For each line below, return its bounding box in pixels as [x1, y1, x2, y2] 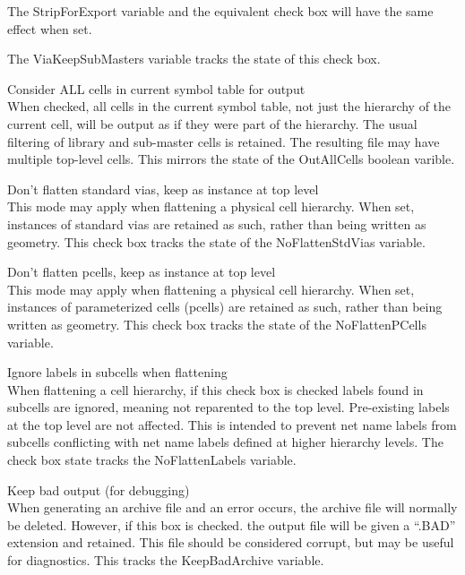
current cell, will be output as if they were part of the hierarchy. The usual [7, 114, 418, 133]
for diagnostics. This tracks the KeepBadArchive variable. [7, 551, 324, 570]
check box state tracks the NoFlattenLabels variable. [7, 451, 297, 469]
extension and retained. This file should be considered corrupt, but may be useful [7, 533, 454, 552]
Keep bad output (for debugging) [7, 480, 190, 499]
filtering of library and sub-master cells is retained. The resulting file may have [7, 132, 440, 150]
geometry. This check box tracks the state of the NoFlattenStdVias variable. [7, 232, 426, 251]
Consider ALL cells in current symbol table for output [7, 79, 306, 98]
